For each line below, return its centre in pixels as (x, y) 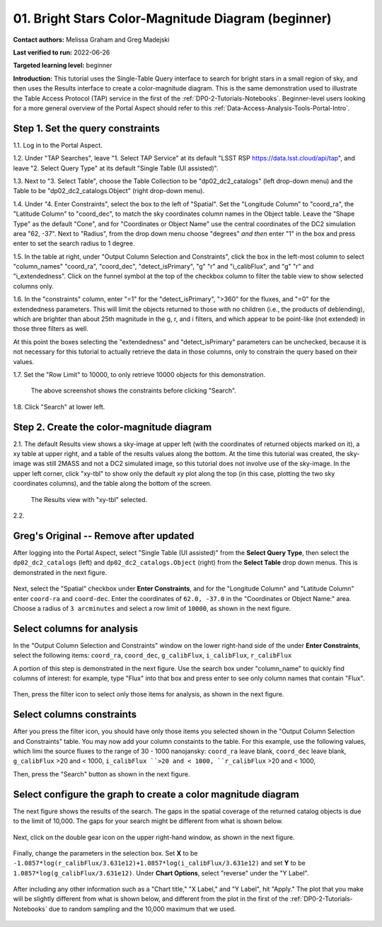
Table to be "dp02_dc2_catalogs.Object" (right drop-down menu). (109, 191)
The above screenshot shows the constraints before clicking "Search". (134, 391)
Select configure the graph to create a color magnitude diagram (156, 794)
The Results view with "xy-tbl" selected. (89, 499)
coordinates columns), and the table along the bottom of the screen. (112, 484)
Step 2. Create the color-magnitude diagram (112, 427)
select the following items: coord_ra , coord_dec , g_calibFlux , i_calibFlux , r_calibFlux (152, 655)
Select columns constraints (75, 715)
